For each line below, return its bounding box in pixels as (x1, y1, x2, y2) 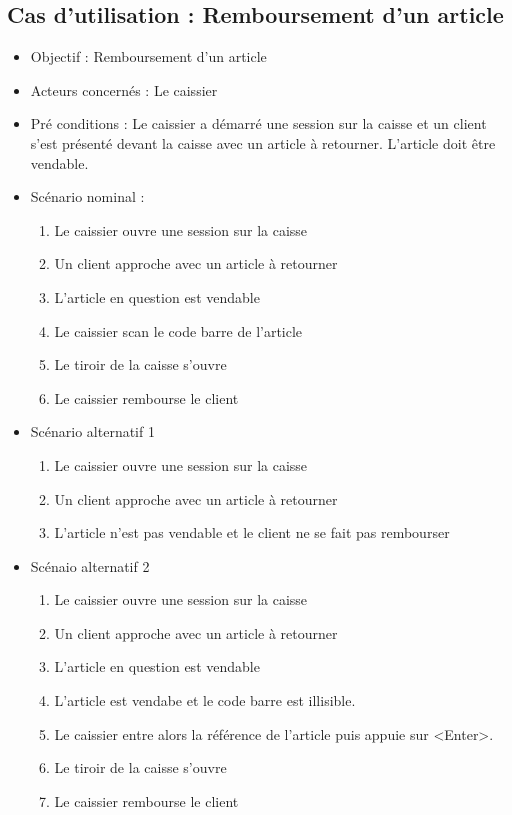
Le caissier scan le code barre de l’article (54, 320, 303, 341)
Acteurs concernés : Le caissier (30, 79, 218, 100)
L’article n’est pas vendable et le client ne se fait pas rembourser (54, 522, 450, 543)
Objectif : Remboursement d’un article (30, 46, 267, 67)
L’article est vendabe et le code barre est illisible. (54, 690, 356, 711)
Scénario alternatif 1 (30, 421, 155, 442)
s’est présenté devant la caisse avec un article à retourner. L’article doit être (30, 132, 496, 153)
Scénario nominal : (30, 186, 145, 207)
